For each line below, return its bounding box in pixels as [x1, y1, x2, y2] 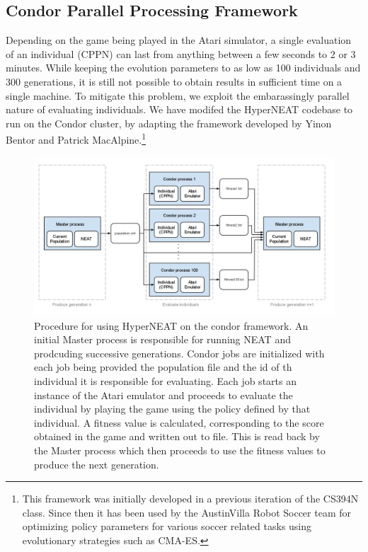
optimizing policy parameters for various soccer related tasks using [22, 519, 312, 534]
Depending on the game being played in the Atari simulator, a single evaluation [6, 33, 352, 47]
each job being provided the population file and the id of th [34, 360, 292, 374]
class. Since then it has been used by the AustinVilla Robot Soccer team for [22, 505, 351, 519]
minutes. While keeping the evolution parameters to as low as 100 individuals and [6, 60, 361, 75]
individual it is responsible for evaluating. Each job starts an [34, 374, 297, 388]
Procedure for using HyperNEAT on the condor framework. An [34, 318, 309, 333]
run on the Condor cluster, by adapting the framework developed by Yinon [6, 115, 332, 130]
